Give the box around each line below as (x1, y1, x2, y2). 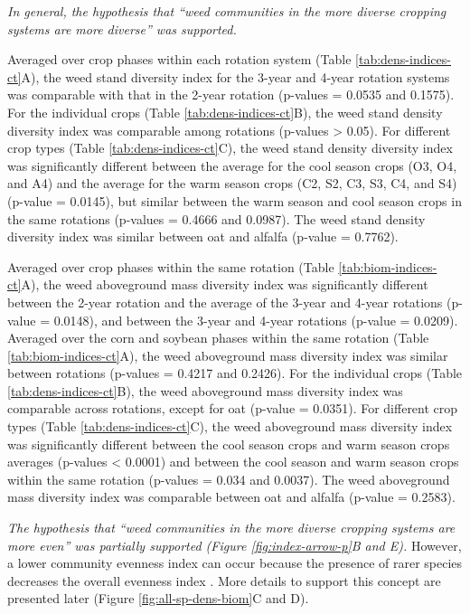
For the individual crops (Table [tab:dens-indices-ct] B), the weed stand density (7, 102, 443, 121)
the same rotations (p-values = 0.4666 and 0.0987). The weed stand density (7, 209, 426, 228)
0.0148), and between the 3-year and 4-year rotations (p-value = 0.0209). (53, 310, 458, 329)
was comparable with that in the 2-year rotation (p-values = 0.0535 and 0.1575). (7, 85, 455, 104)
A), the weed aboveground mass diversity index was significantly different (21, 275, 428, 294)
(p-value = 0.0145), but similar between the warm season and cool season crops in (7, 191, 462, 210)
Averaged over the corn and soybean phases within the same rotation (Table (7, 328, 429, 347)
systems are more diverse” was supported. (7, 19, 237, 38)
